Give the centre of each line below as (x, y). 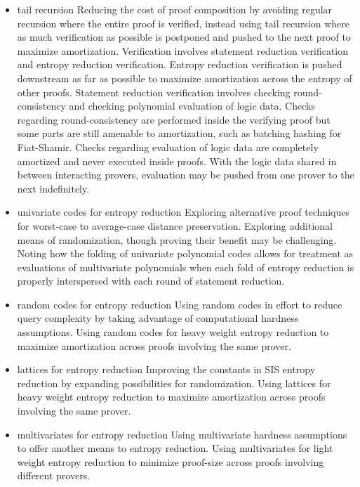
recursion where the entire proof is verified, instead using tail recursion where (184, 23)
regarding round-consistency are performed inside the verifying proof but (174, 119)
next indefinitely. (53, 188)
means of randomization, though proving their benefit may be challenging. (177, 239)
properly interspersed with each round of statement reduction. (151, 281)
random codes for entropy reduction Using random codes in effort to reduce (180, 304)
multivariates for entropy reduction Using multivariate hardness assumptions (182, 434)
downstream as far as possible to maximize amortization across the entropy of (185, 78)
